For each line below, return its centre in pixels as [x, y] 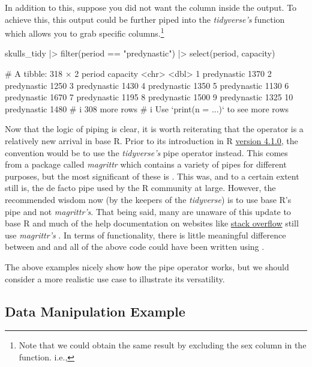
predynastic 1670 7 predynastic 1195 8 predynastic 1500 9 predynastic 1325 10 [149, 97]
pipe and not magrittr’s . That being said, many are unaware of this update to [148, 211]
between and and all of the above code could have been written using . [135, 247]
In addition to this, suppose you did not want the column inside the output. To [151, 7]
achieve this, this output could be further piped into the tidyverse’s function [145, 19]
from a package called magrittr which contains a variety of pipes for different [146, 164]
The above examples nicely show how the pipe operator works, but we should [147, 266]
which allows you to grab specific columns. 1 [85, 32]
